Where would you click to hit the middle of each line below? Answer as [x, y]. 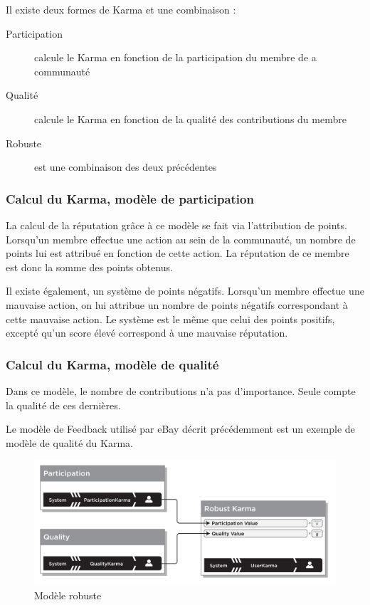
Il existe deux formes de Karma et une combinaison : [121, 9]
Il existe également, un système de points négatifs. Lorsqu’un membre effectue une [185, 291]
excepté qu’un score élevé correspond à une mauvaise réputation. [147, 333]
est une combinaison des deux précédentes [126, 167]
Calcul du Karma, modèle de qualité [112, 364]
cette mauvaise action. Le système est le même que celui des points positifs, [170, 319]
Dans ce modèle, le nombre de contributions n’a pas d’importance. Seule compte [181, 390]
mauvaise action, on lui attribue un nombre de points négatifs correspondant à [177, 304]
